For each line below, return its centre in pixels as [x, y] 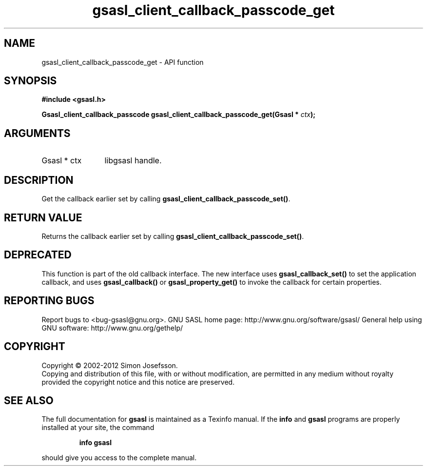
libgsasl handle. [133, 161]
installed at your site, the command [98, 428]
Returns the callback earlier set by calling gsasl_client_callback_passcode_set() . [173, 236]
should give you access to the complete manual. [119, 458]
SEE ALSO [29, 400]
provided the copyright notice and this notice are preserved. [138, 382]
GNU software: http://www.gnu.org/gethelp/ [112, 328]
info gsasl [95, 443]
